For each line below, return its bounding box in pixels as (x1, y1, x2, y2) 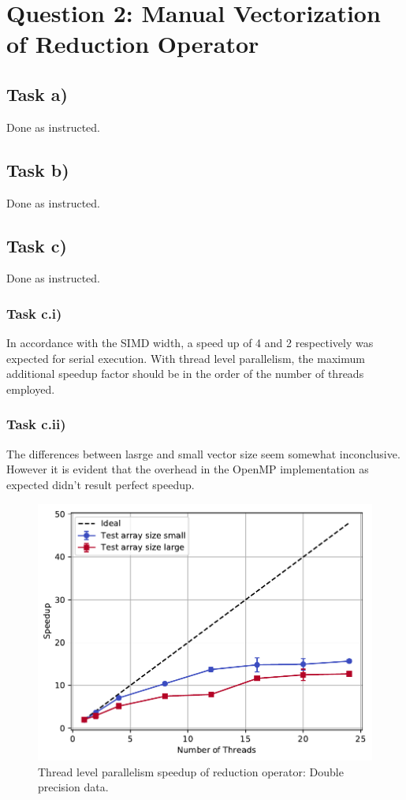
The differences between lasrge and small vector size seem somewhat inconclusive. (6, 445, 400, 462)
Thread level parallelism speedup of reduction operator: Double (38, 763, 344, 779)
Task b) (6, 157, 69, 181)
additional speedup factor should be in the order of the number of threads (6, 365, 364, 382)
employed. (6, 380, 55, 397)
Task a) (6, 81, 68, 106)
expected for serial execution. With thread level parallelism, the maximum (6, 350, 365, 366)
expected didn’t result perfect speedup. (6, 476, 195, 492)
